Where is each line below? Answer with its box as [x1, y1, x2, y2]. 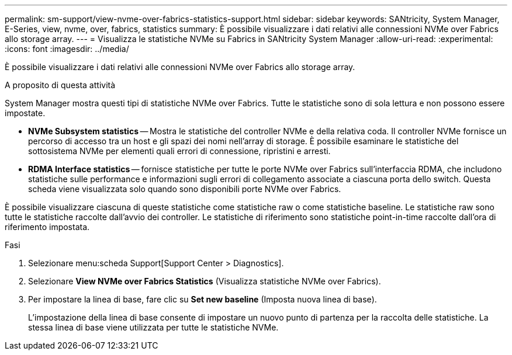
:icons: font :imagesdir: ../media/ [5, 44, 129, 54]
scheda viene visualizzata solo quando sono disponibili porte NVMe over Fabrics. [28, 184, 341, 194]
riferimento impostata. [5, 222, 90, 232]
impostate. [5, 108, 46, 118]
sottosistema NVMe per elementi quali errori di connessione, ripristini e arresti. [28, 146, 331, 156]
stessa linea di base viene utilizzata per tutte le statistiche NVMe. [28, 322, 279, 332]
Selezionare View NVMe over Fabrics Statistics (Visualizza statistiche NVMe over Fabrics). [28, 276, 381, 286]
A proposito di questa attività [5, 80, 116, 90]
